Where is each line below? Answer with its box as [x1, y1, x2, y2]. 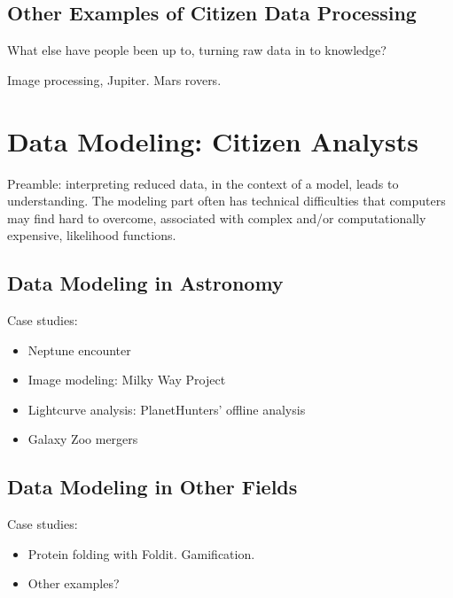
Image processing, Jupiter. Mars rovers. [7, 70, 222, 89]
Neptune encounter [27, 340, 131, 359]
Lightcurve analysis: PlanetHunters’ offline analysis [27, 400, 306, 418]
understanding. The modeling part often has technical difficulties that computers [7, 191, 446, 210]
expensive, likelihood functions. [7, 226, 176, 245]
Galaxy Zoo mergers [27, 430, 138, 448]
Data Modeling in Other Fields [7, 473, 298, 501]
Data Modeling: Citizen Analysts [7, 122, 419, 159]
